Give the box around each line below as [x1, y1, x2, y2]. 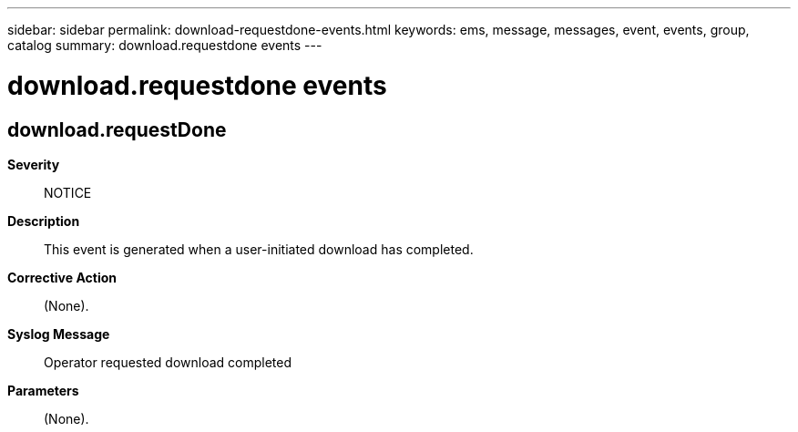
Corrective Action [7, 269, 117, 285]
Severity [7, 156, 60, 172]
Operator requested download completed [44, 354, 292, 370]
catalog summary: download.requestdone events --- [7, 37, 322, 53]
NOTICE [44, 184, 92, 201]
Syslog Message [7, 325, 110, 342]
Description [7, 212, 80, 229]
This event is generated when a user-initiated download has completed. [44, 241, 474, 257]
